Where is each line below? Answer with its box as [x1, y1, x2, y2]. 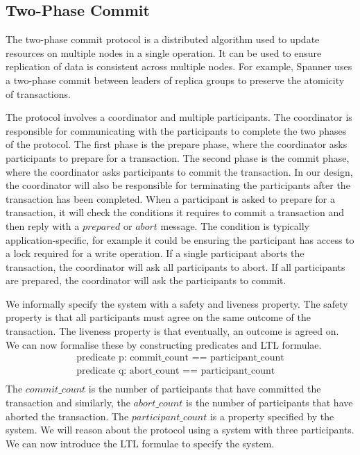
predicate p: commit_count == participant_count [76, 353, 284, 363]
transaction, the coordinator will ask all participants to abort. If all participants [6, 259, 345, 274]
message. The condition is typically [160, 218, 309, 233]
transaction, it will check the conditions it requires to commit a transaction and [6, 205, 345, 220]
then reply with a [6, 218, 80, 233]
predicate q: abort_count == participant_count [76, 366, 275, 377]
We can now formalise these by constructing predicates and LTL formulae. [6, 337, 322, 351]
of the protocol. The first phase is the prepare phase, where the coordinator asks [6, 137, 348, 151]
